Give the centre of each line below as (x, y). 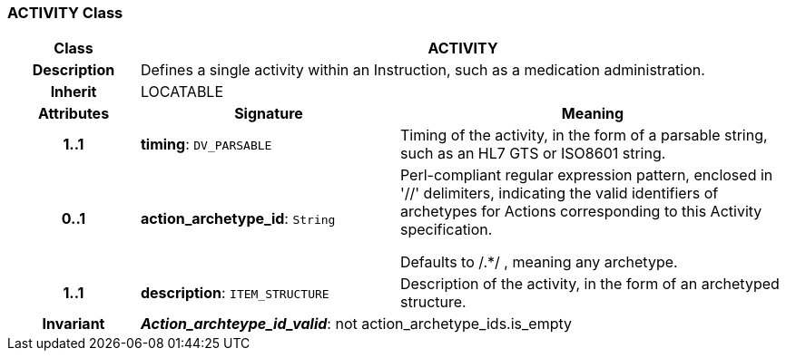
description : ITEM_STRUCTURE (235, 293)
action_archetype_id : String (238, 219)
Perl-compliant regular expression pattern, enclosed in (586, 175)
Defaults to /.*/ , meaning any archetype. (539, 262)
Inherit (74, 92)
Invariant (74, 324)
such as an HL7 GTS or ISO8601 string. (533, 154)
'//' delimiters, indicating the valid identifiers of (559, 194)
